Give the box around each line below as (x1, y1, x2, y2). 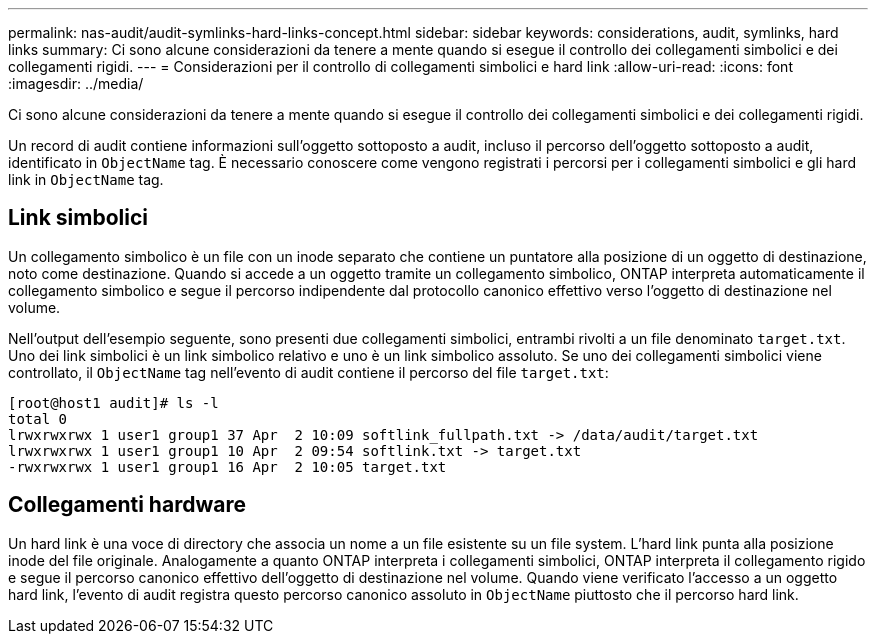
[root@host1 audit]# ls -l (8, 394, 219, 411)
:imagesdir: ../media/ (8, 75, 144, 92)
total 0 (8, 410, 68, 427)
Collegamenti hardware (8, 492, 246, 518)
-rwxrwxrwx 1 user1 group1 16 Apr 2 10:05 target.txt (8, 458, 447, 475)
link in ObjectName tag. (8, 171, 164, 188)
